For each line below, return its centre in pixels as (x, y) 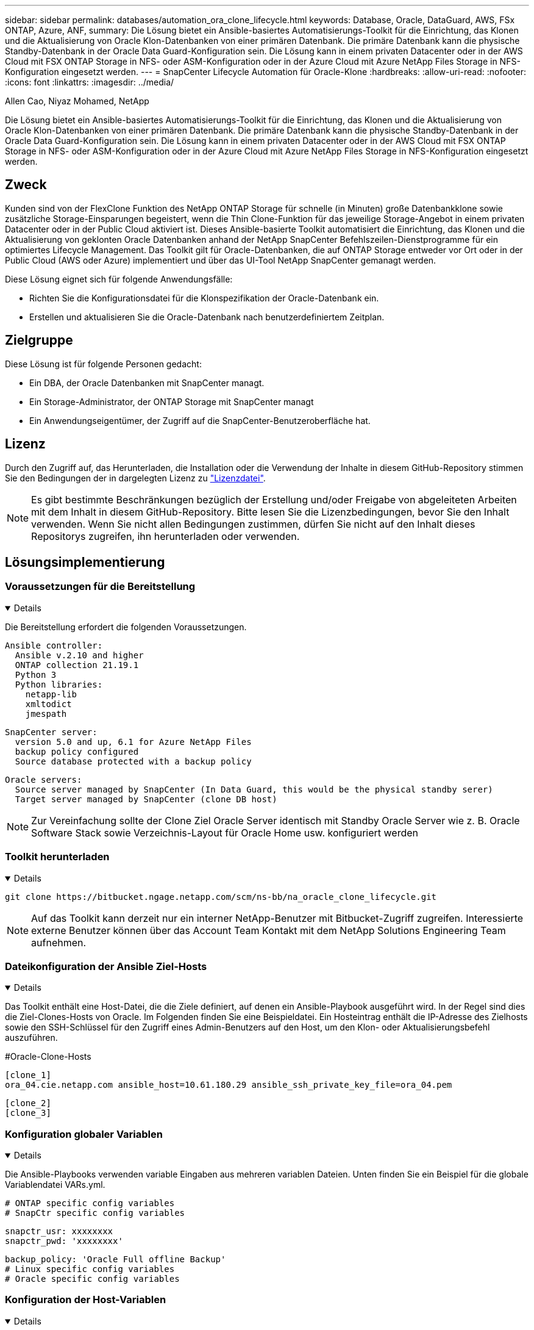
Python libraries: (59, 684)
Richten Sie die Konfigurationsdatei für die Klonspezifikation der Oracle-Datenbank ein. (204, 298)
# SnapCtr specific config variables (95, 1213)
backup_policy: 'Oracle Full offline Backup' (116, 1259)
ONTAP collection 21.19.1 (77, 665)
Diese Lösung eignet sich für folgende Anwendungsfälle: (119, 279)
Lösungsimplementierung (85, 562)
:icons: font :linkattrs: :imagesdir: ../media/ (90, 82)
